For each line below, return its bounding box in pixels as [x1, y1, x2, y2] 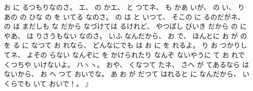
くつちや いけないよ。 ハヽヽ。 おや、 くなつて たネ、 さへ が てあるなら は [4, 59, 249, 69]
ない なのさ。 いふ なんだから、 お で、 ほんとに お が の [63, 30, 247, 40]
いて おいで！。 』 [33, 78, 92, 88]
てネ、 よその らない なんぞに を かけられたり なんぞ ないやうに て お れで [4, 49, 245, 59]
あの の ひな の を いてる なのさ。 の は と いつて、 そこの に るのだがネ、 [4, 11, 245, 21]
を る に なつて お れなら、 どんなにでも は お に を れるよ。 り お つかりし [4, 40, 248, 50]
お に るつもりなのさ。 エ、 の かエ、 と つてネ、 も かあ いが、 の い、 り [4, 2, 245, 12]
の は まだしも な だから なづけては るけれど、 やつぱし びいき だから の [4, 21, 238, 31]
